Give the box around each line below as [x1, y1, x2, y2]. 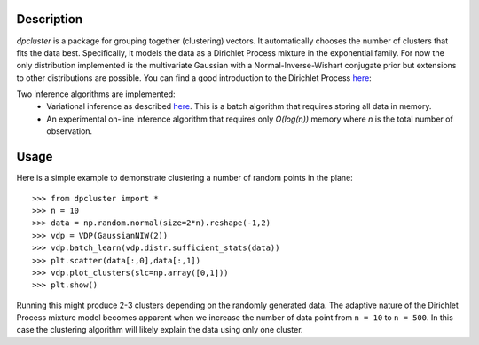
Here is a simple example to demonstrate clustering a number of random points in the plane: [16, 173, 354, 184]
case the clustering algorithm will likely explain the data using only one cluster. [16, 325, 303, 335]
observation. [46, 126, 93, 137]
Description [16, 12, 83, 27]
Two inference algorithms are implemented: [16, 89, 177, 99]
